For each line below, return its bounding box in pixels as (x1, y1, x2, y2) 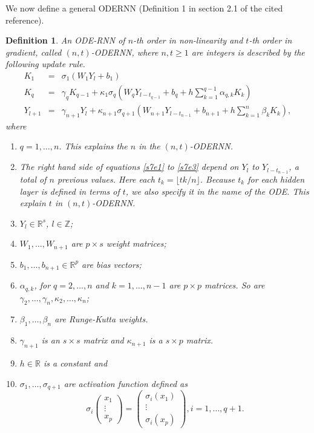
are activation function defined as (64, 377, 188, 389)
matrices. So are (204, 279, 265, 291)
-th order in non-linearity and (133, 34, 243, 47)
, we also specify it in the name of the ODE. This (125, 184, 309, 197)
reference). (5, 13, 44, 26)
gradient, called (5, 45, 62, 58)
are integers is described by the (191, 45, 305, 58)
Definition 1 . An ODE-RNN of (5, 34, 125, 47)
